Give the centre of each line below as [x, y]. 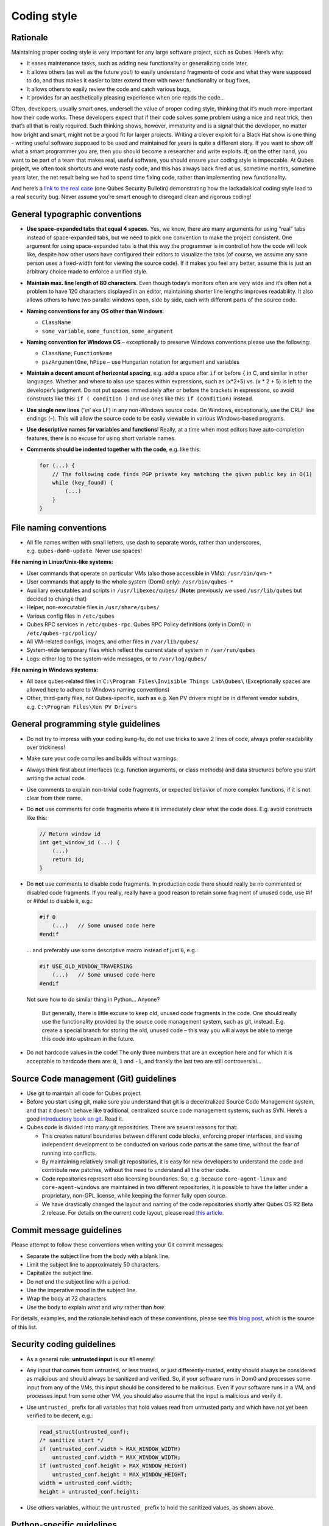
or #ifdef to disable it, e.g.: [60, 901]
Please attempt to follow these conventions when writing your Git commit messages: [117, 1245]
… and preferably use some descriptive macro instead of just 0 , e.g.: [112, 950]
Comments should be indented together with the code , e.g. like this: [114, 449]
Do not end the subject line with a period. [78, 1281]
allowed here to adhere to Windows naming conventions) [98, 689]
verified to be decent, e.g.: [60, 1416]
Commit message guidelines [66, 1230]
